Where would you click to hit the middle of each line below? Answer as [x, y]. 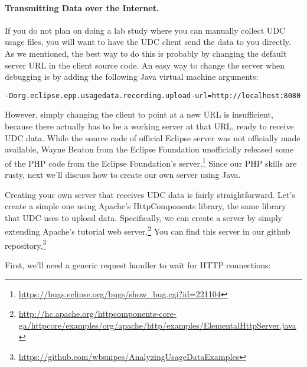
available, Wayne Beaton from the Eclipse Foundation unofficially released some [149, 149]
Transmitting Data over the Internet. [82, 7]
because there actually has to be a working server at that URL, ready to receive [149, 126]
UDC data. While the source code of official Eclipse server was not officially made [153, 137]
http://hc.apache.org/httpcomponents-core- [97, 314]
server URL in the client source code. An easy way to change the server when [145, 65]
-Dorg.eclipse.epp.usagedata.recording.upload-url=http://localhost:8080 [153, 95]
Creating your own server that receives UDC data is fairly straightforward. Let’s [150, 194]
